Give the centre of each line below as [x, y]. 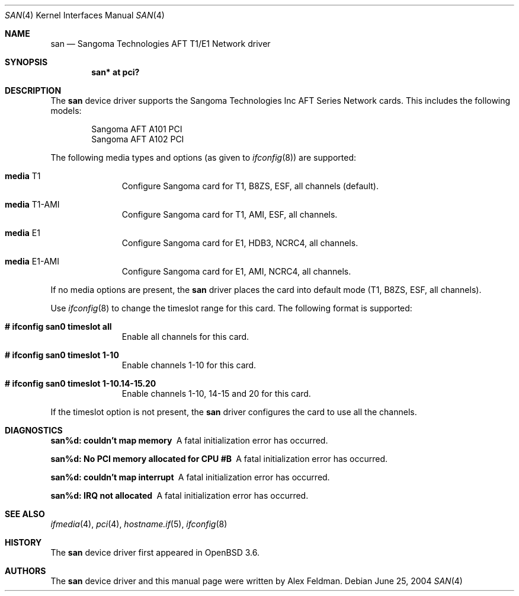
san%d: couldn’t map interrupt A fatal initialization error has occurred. [190, 477]
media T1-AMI [32, 204]
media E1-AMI [32, 261]
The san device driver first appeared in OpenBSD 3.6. [155, 552]
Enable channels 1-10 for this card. [189, 365]
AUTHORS [25, 571]
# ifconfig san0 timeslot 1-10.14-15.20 [81, 383]
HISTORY [23, 542]
